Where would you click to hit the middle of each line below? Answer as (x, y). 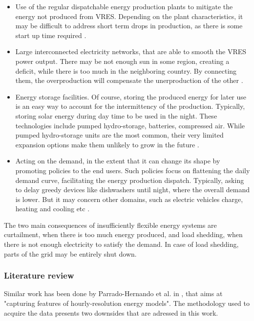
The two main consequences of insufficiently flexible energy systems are (110, 225)
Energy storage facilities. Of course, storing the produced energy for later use (131, 96)
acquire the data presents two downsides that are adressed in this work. (111, 312)
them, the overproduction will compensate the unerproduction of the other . (129, 80)
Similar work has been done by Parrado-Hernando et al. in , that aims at (113, 293)
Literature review (39, 275)
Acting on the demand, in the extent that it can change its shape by (118, 161)
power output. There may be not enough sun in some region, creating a (122, 61)
